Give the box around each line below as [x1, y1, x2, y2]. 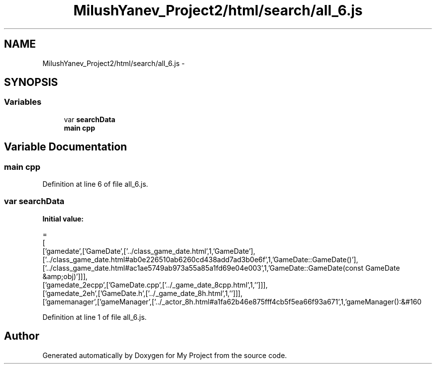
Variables [4, 97, 42, 107]
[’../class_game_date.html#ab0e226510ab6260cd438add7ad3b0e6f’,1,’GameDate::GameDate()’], [42, 255, 358, 264]
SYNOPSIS [4, 76, 58, 89]
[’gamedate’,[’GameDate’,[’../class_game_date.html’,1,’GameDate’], [42, 246, 255, 255]
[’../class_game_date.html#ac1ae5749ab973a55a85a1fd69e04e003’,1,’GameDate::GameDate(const [42, 263, 364, 272]
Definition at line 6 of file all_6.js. [42, 180, 148, 189]
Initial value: [42, 214, 84, 223]
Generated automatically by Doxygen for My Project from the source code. [42, 351, 287, 360]
